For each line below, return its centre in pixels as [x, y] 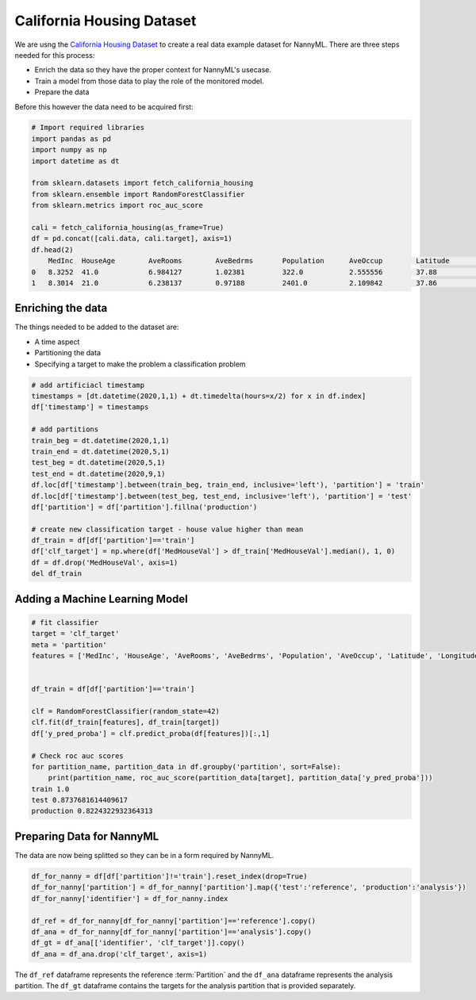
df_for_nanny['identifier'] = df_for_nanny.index [130, 898]
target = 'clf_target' [75, 634]
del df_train [57, 574]
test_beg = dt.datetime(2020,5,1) [98, 463]
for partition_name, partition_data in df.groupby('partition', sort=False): [186, 766]
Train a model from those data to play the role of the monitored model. [150, 81]
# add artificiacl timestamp [88, 385]
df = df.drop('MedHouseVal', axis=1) [105, 562]
